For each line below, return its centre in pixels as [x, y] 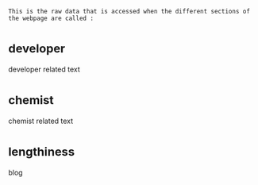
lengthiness [42, 152]
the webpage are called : [51, 18]
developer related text [44, 69]
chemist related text [41, 121]
